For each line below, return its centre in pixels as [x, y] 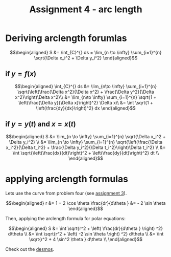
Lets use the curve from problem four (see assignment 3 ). [66, 193]
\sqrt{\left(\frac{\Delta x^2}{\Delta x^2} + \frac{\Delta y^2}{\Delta [86, 92]
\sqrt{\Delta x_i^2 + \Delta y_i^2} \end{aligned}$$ [86, 58]
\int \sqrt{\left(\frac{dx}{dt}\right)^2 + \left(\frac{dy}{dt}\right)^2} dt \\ [86, 153]
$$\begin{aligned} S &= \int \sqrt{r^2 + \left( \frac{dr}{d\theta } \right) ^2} [86, 228]
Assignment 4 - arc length [86, 9]
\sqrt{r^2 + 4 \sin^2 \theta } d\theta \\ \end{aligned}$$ [86, 239]
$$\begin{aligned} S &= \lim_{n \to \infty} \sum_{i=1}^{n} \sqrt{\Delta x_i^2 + [86, 136]
